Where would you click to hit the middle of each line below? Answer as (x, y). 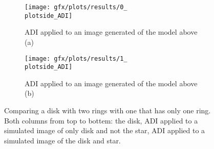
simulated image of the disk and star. (62, 140)
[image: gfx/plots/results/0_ (76, 7)
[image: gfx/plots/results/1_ (76, 58)
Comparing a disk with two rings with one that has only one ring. (108, 110)
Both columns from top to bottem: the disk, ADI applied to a (101, 120)
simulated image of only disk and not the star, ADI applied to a (105, 130)
